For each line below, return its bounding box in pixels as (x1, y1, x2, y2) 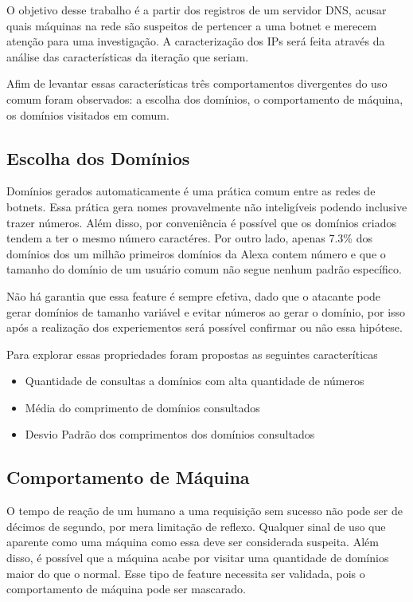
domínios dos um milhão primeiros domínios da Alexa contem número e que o (6, 245, 386, 262)
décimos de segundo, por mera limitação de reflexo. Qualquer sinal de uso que (6, 517, 386, 534)
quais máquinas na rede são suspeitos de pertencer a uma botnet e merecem (6, 17, 377, 33)
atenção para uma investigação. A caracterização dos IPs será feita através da (6, 33, 385, 49)
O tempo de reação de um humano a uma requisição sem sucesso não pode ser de (6, 502, 403, 519)
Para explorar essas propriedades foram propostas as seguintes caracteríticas (6, 345, 378, 362)
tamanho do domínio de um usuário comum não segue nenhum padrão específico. (6, 261, 402, 277)
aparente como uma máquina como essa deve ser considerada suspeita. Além (6, 533, 379, 550)
